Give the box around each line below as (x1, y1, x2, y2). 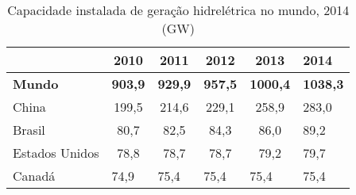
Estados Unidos (13, 143, 99, 162)
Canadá (13, 166, 56, 185)
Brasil (13, 120, 45, 139)
